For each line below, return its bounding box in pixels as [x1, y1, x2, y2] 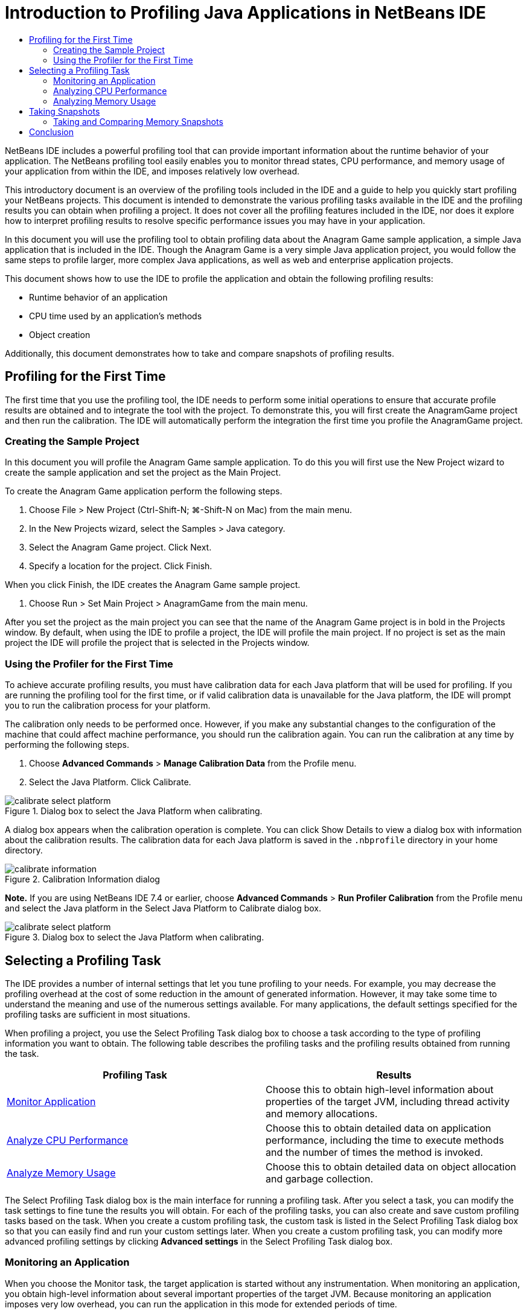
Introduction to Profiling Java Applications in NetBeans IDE [5, 2, 487, 23]
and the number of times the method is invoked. [266, 1146, 484, 1158]
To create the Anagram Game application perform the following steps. [5, 486, 283, 497]
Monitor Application [7, 1095, 96, 1108]
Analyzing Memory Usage [53, 95, 156, 106]
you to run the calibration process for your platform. [5, 700, 211, 711]
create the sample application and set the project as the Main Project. [5, 467, 281, 478]
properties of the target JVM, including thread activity [266, 1095, 510, 1108]
